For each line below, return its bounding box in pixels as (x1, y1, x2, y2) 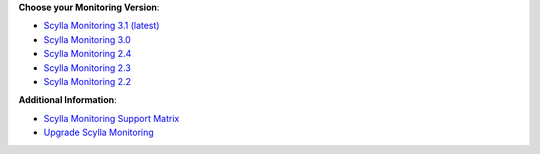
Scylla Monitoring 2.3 (43, 61, 132, 74)
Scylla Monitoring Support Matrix (43, 112, 180, 124)
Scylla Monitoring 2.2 (43, 75, 132, 87)
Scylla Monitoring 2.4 (43, 48, 132, 60)
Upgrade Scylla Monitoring (43, 126, 154, 139)
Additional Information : (18, 94, 117, 106)
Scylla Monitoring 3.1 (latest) (43, 20, 160, 32)
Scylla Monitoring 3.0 (43, 33, 132, 45)
